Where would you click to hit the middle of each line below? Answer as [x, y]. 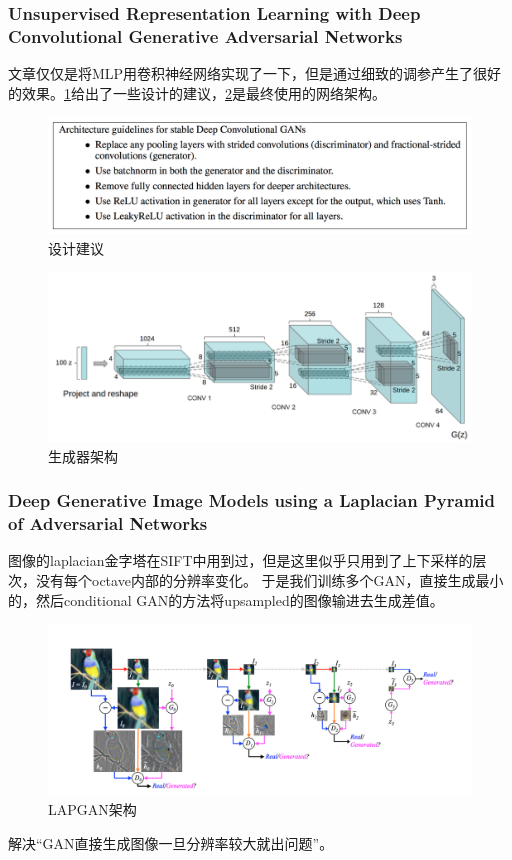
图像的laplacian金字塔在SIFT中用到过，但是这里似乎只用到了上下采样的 [240, 560]
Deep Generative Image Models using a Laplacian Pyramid [252, 500]
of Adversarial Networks [108, 523]
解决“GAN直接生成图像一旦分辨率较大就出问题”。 [171, 842]
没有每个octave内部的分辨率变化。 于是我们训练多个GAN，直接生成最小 [269, 579]
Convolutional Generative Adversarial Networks [205, 35]
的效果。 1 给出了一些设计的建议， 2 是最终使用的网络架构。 [197, 92]
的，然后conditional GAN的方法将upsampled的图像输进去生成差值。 [226, 599]
